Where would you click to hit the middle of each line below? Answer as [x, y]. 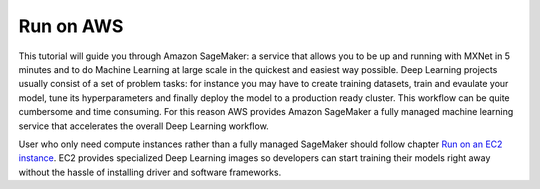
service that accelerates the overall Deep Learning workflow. [143, 126]
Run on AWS [71, 26]
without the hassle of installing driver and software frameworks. [150, 172]
